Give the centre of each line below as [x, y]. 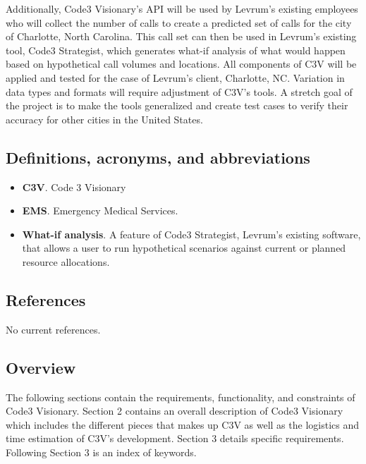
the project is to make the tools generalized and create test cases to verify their [177, 105]
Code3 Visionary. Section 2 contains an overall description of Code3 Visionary [175, 411]
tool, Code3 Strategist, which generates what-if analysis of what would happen [176, 50]
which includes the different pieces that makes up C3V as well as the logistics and [183, 424]
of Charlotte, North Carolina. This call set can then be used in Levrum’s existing [181, 36]
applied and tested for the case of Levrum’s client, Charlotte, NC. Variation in [175, 77]
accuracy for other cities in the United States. [104, 119]
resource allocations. [66, 261]
